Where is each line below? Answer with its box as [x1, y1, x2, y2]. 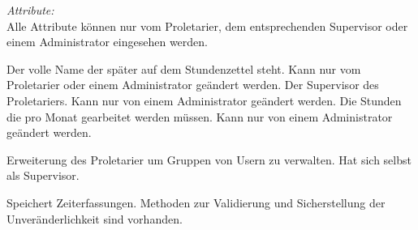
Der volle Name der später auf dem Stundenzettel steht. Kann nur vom [6, 60, 361, 77]
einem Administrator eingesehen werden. [6, 33, 208, 50]
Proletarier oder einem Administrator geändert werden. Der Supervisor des [6, 76, 379, 93]
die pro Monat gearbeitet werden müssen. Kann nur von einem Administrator [6, 108, 393, 125]
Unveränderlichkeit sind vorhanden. [6, 210, 183, 227]
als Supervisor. [6, 167, 80, 184]
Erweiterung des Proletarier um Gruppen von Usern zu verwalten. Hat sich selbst [6, 151, 412, 168]
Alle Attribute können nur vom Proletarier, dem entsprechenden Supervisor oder [6, 17, 408, 34]
